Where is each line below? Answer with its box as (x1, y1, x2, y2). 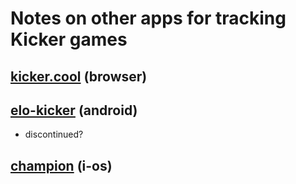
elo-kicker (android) (10, 102, 138, 119)
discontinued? (24, 128, 84, 141)
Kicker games (10, 28, 128, 51)
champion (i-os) (10, 157, 113, 174)
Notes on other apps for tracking (10, 7, 287, 30)
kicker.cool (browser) (10, 68, 148, 85)
